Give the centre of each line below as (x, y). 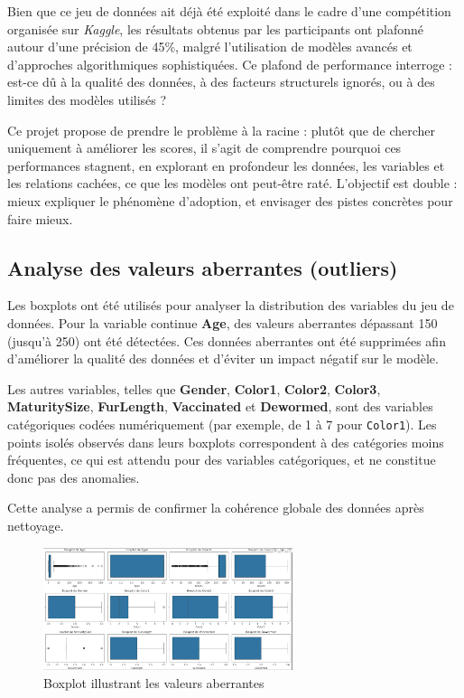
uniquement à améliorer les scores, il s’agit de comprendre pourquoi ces (204, 148)
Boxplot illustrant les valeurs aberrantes (154, 682)
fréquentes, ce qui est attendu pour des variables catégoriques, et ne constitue (222, 460)
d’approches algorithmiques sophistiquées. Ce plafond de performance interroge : (230, 64)
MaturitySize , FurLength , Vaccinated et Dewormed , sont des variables (220, 406)
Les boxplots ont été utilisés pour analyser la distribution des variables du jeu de (231, 305)
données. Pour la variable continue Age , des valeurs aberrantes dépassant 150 (223, 322)
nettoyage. (36, 525)
